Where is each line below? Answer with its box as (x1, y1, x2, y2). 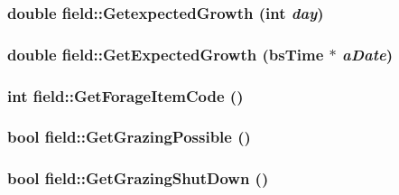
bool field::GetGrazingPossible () (7, 125, 251, 148)
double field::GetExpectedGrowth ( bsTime (7, 42, 324, 65)
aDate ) (342, 42, 393, 65)
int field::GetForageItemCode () (7, 84, 244, 107)
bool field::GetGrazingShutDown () (7, 167, 269, 190)
